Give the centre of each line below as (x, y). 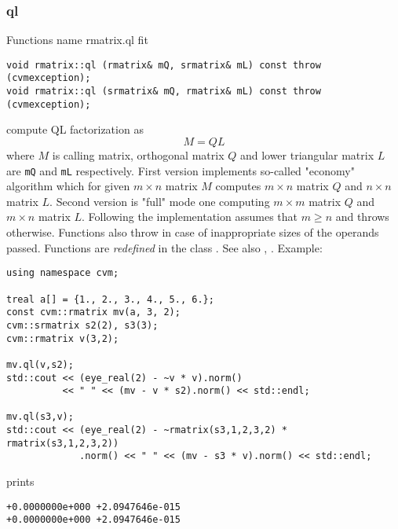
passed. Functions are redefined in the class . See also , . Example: (164, 247)
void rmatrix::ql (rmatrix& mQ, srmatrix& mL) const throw (164, 65)
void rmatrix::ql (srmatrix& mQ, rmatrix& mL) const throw (164, 92)
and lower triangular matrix (307, 155)
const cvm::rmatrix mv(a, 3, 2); (93, 312)
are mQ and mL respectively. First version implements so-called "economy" (181, 170)
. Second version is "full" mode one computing (160, 201)
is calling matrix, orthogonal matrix (138, 155)
